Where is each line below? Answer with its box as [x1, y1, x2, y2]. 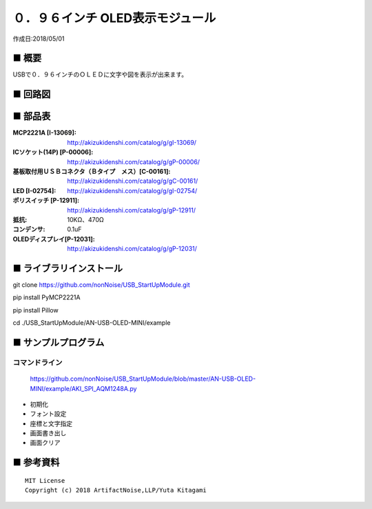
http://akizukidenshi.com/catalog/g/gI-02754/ [67, 186, 198, 194]
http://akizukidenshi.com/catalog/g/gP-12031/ [67, 245, 198, 253]
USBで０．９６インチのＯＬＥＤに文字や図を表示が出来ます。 [12, 70, 188, 79]
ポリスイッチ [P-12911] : [12, 197, 79, 205]
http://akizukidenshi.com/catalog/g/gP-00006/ [67, 157, 200, 166]
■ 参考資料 [12, 457, 60, 468]
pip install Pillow [12, 306, 59, 314]
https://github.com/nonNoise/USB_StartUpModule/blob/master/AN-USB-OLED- [30, 375, 256, 383]
